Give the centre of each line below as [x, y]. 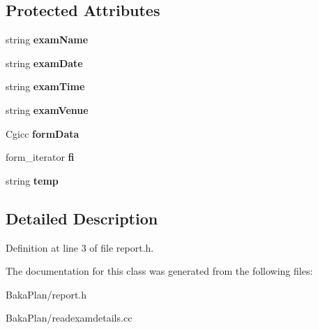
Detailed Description [82, 218]
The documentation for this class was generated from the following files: [159, 271]
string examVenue [47, 109]
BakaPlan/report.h [46, 294]
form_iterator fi [40, 157]
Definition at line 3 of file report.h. [80, 247]
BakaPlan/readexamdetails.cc [69, 318]
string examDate [44, 63]
